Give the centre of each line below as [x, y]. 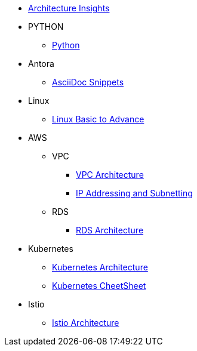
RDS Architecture [110, 230]
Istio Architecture [86, 323]
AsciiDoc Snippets [88, 82]
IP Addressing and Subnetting [134, 193]
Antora [41, 64]
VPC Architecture [110, 175]
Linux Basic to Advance [98, 119]
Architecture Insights [69, 8]
